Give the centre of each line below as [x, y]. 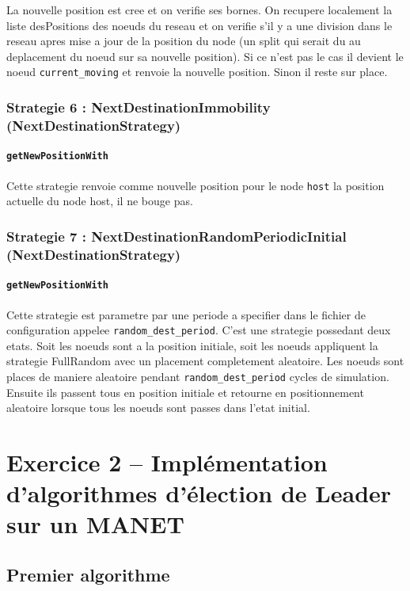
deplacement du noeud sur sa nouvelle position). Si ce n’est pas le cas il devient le [205, 56]
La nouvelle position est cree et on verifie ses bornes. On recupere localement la [199, 10]
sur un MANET [95, 524]
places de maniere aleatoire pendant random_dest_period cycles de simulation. [198, 376]
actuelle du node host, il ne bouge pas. [100, 201]
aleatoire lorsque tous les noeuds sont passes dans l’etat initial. [158, 408]
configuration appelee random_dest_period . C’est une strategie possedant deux [199, 330]
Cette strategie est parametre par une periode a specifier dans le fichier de [186, 314]
